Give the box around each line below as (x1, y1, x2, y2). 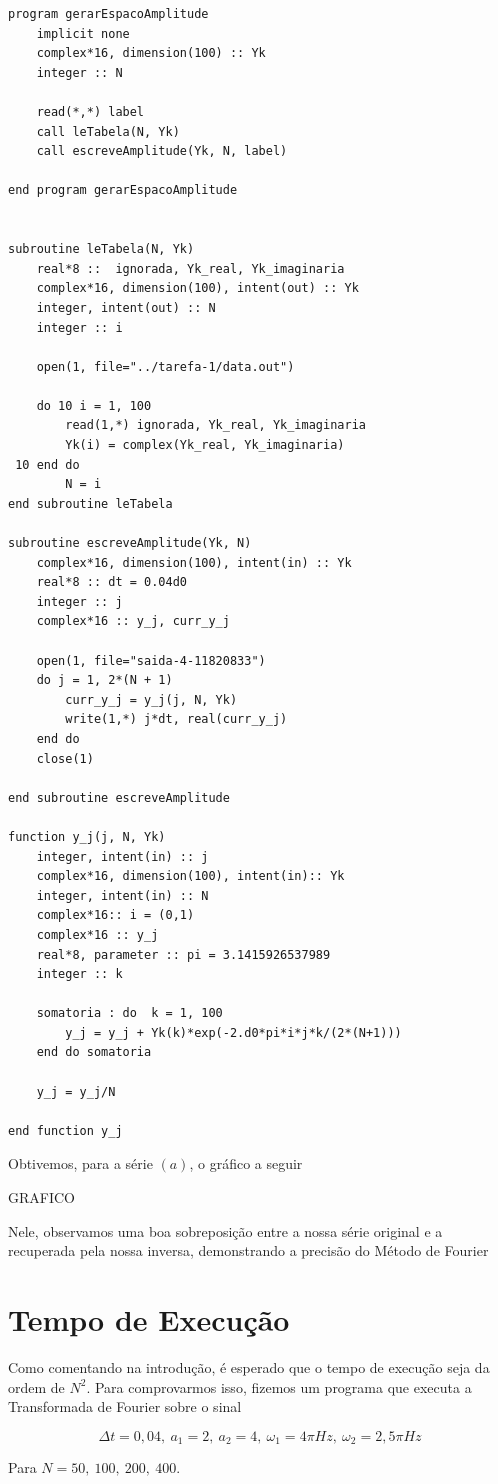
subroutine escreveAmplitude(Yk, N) (8, 536, 252, 551)
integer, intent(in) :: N (36, 888, 209, 903)
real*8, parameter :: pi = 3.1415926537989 (36, 947, 331, 962)
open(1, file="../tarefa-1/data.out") (36, 359, 295, 374)
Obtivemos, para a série (8, 1153, 153, 1174)
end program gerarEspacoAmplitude (8, 183, 238, 198)
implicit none (36, 26, 130, 41)
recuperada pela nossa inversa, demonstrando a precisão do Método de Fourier (8, 1240, 489, 1261)
